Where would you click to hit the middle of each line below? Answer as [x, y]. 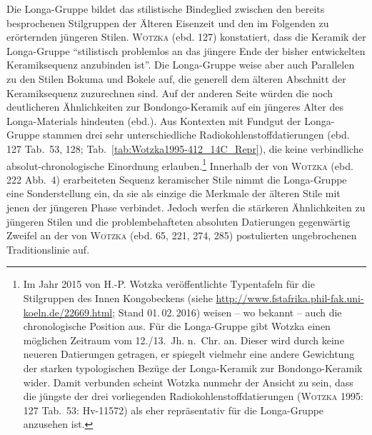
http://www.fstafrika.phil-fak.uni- [290, 297]
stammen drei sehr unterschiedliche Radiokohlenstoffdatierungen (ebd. [196, 135]
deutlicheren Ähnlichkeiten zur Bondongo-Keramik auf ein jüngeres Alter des [175, 107]
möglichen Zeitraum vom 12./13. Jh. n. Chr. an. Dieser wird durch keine [184, 340]
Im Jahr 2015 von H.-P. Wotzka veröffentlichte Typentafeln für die [169, 284]
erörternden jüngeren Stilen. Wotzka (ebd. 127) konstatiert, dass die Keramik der [186, 37]
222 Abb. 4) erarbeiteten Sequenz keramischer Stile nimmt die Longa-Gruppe [177, 179]
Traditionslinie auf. [48, 249]
